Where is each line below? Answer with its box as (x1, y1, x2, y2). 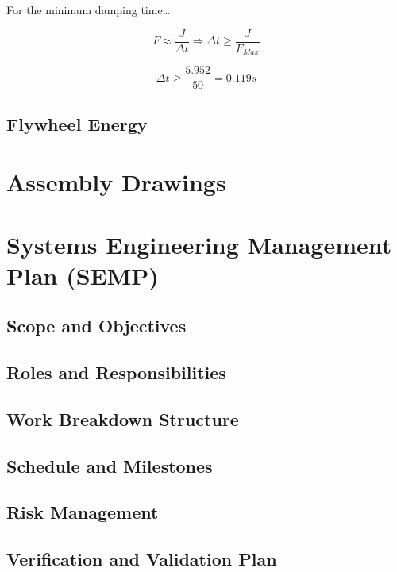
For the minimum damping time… (6, 2, 171, 17)
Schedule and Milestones (6, 453, 213, 478)
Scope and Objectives (6, 313, 187, 338)
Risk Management (6, 500, 159, 524)
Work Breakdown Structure (6, 406, 239, 431)
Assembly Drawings (6, 166, 226, 198)
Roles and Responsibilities (6, 360, 226, 385)
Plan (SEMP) (6, 259, 159, 291)
